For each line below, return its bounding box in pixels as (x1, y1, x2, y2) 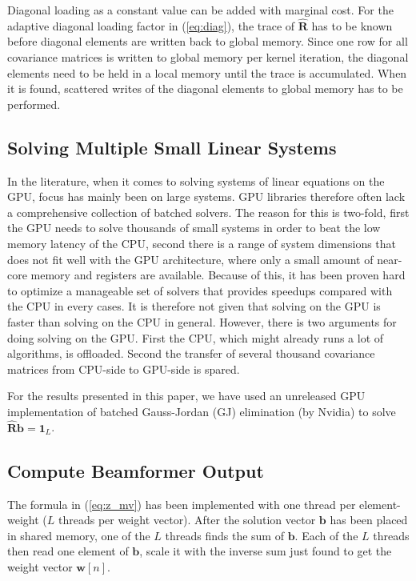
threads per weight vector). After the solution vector (58, 511, 316, 528)
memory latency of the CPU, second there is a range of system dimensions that (7, 234, 397, 251)
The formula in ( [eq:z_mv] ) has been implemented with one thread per (7, 495, 356, 512)
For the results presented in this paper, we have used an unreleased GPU (7, 387, 366, 404)
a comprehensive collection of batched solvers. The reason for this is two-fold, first (7, 203, 410, 220)
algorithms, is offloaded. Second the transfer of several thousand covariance (7, 345, 375, 362)
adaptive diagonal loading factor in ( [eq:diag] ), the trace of (7, 17, 295, 34)
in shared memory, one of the (7, 527, 150, 543)
